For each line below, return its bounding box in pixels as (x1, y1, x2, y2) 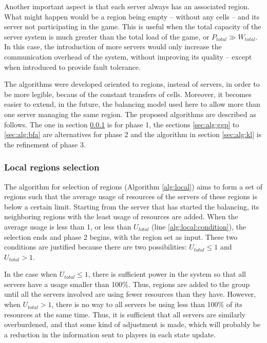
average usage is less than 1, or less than (4, 221, 131, 232)
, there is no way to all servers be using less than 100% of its (51, 299, 242, 310)
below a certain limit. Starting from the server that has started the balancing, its (4, 201, 259, 212)
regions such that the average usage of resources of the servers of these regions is (4, 191, 257, 202)
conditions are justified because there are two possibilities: (4, 241, 187, 252)
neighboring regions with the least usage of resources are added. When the (4, 211, 238, 222)
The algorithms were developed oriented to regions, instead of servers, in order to (4, 79, 260, 89)
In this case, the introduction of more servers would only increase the (4, 41, 222, 52)
